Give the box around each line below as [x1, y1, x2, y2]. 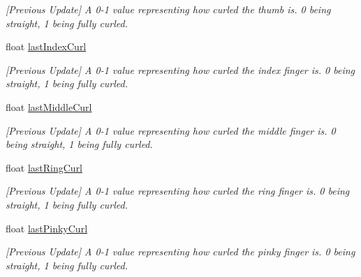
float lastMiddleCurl [6, 99, 92, 114]
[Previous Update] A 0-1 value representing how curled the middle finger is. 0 [6, 123, 336, 137]
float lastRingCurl [6, 160, 83, 174]
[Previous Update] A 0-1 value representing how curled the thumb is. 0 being [6, 2, 331, 16]
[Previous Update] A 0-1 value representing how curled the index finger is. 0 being [6, 62, 355, 77]
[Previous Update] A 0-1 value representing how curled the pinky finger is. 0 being [6, 244, 355, 259]
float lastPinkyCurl [6, 220, 88, 235]
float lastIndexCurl [6, 39, 87, 54]
